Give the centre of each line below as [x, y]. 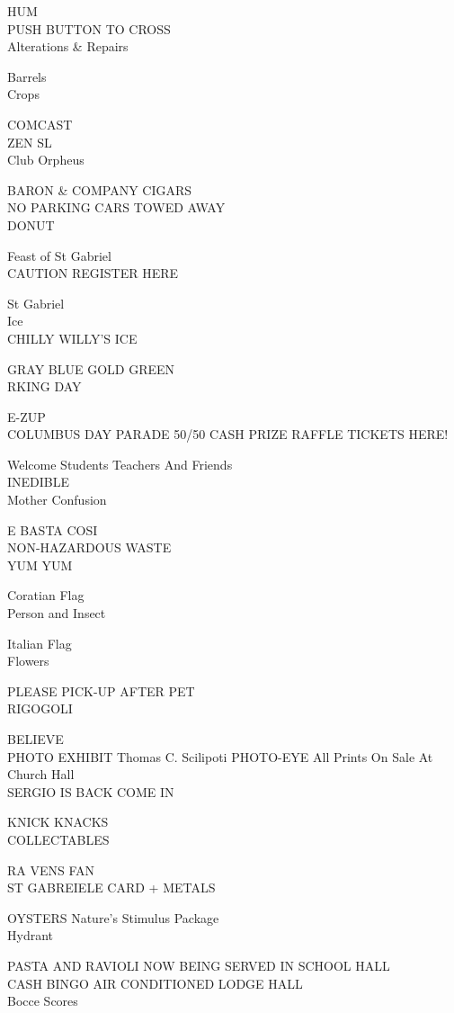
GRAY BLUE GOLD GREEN [91, 368]
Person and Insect [57, 613]
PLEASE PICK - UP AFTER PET [101, 690]
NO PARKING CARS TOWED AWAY [116, 207]
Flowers [28, 661]
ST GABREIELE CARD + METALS [111, 887]
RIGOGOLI [40, 708]
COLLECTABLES [58, 839]
